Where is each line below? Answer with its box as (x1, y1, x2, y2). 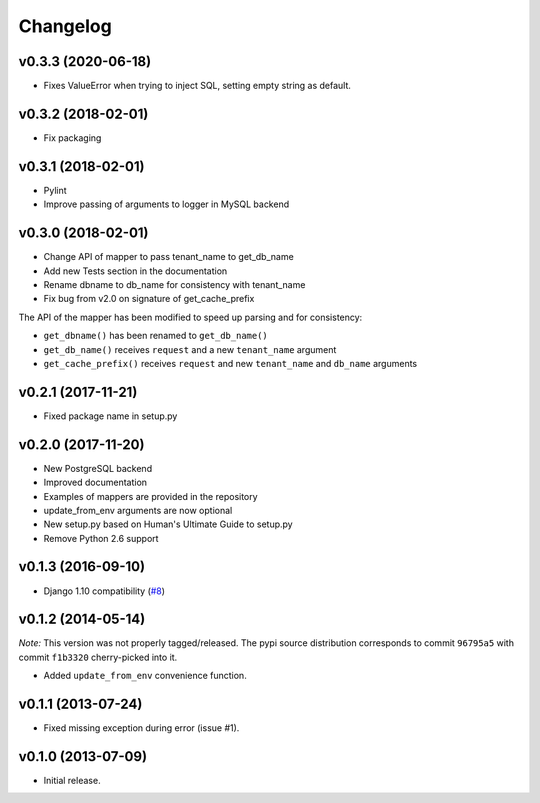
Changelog (18, 15, 112, 37)
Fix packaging (43, 131, 102, 144)
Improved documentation (43, 476, 148, 489)
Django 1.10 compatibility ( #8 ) (43, 585, 165, 597)
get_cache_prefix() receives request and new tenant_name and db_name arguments (43, 357, 418, 369)
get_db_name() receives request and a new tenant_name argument (43, 343, 337, 355)
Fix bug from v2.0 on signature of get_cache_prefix (43, 293, 255, 305)
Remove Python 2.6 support (43, 532, 159, 544)
